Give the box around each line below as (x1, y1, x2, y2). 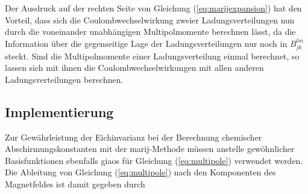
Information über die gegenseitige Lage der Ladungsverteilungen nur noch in (5, 37, 288, 49)
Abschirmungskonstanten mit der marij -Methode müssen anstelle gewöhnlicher (5, 142, 295, 155)
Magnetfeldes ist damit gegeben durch (5, 177, 145, 190)
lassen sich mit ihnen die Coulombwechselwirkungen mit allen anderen (5, 61, 264, 74)
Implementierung (5, 102, 114, 121)
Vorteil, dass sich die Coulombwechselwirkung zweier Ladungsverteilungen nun (5, 13, 295, 26)
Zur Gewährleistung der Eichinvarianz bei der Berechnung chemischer (5, 130, 262, 143)
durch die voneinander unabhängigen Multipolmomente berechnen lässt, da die (5, 25, 296, 38)
